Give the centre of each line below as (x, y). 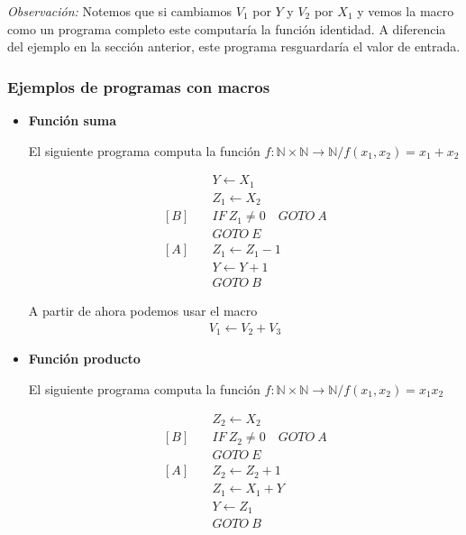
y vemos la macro (406, 11)
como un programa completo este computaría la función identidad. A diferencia (227, 28)
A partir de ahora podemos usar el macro (143, 311)
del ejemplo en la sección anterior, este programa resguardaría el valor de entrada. (234, 46)
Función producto (84, 359)
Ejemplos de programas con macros (139, 86)
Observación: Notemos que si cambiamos (120, 11)
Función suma (72, 120)
